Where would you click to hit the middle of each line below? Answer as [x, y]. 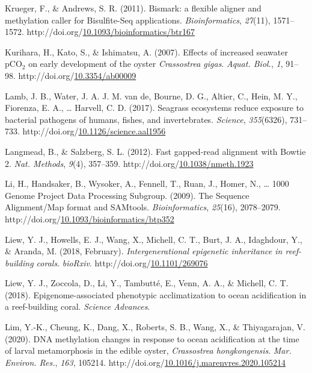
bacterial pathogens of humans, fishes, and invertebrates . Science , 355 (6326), [146, 119]
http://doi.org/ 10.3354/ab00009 [77, 75]
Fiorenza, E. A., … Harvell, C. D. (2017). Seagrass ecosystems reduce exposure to [154, 108]
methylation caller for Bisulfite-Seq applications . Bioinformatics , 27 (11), [138, 20]
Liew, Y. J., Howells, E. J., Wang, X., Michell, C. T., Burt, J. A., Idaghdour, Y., [154, 239]
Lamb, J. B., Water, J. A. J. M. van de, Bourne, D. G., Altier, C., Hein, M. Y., [151, 96]
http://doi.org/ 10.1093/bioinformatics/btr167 [111, 32]
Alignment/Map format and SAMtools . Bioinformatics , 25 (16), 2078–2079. [143, 207]
